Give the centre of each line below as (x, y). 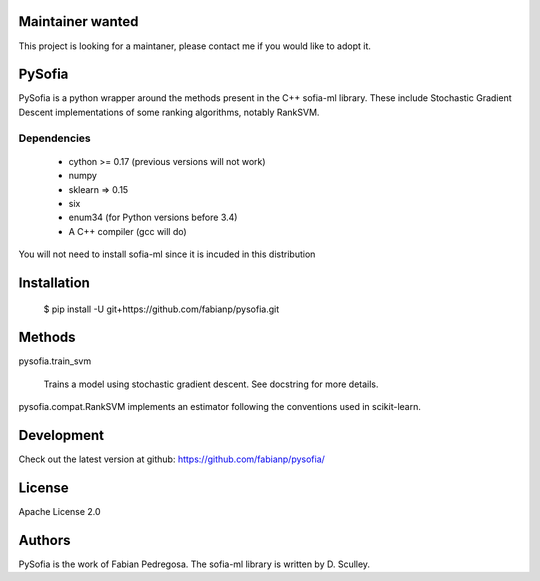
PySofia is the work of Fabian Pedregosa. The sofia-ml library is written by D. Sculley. (194, 564)
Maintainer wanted (78, 21)
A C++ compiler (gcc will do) (127, 231)
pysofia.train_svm (55, 361)
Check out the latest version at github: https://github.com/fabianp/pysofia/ (171, 459)
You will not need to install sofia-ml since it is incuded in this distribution (167, 254)
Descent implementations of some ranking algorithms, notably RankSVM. (169, 112)
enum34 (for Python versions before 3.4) (153, 217)
